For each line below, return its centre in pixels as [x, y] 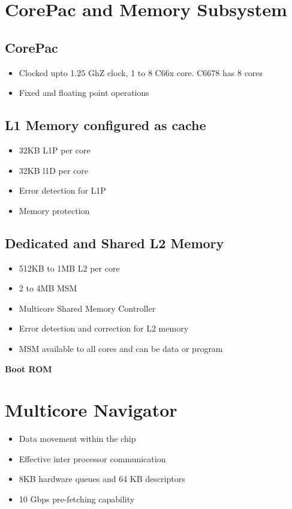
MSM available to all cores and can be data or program [121, 348]
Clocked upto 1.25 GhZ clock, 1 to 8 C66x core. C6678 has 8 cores [141, 72]
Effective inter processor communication [92, 458]
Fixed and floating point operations [84, 93]
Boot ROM [28, 368]
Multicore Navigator [91, 410]
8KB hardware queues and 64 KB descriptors [102, 479]
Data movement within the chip [77, 439]
